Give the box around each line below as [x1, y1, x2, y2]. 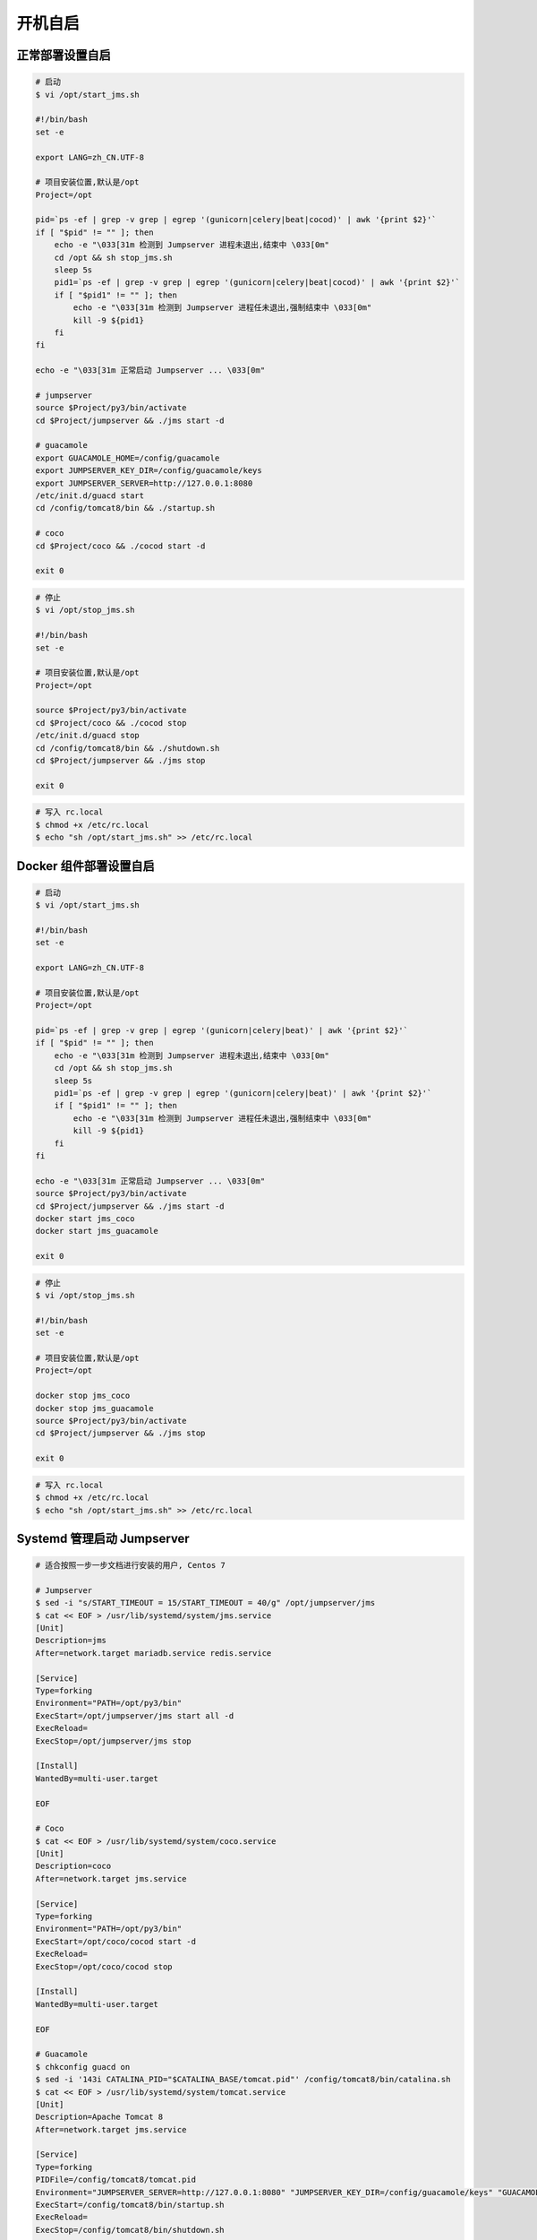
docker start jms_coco [35, 1213, 135, 1223]
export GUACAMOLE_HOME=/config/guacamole [35, 452, 220, 463]
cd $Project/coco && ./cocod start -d [35, 540, 206, 551]
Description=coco [35, 1861, 112, 1872]
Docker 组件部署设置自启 [16, 858, 156, 874]
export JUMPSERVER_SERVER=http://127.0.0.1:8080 [35, 478, 253, 488]
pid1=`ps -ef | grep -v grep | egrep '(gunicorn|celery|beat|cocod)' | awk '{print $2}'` [54, 278, 461, 288]
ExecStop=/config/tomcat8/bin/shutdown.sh [35, 2225, 225, 2235]
